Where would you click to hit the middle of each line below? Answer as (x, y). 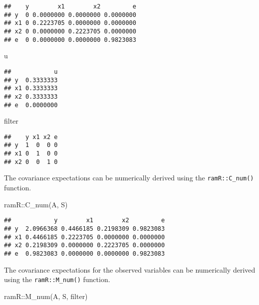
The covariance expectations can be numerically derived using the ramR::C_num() (129, 178)
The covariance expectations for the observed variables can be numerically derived (130, 269)
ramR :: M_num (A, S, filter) (46, 296)
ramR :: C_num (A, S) (36, 204)
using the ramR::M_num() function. (57, 279)
